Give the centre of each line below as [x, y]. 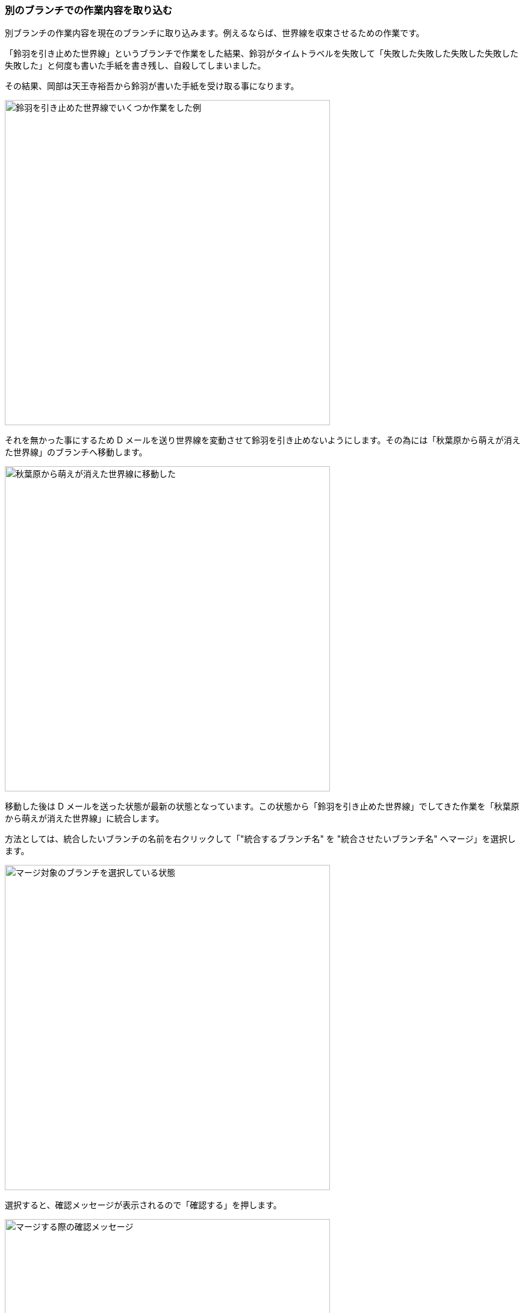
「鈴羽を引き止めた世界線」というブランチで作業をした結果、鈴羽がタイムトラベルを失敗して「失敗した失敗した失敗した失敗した [262, 54]
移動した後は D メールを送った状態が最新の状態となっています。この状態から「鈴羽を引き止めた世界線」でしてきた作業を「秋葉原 [262, 806]
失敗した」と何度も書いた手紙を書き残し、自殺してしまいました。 [135, 66]
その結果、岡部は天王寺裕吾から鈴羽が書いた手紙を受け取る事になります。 [152, 86]
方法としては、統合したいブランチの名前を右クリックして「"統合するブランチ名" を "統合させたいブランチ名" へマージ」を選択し [260, 839]
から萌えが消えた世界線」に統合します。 [85, 819]
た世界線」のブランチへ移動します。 [76, 452]
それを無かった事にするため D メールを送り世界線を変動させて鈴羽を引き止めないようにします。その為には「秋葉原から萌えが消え [263, 440]
